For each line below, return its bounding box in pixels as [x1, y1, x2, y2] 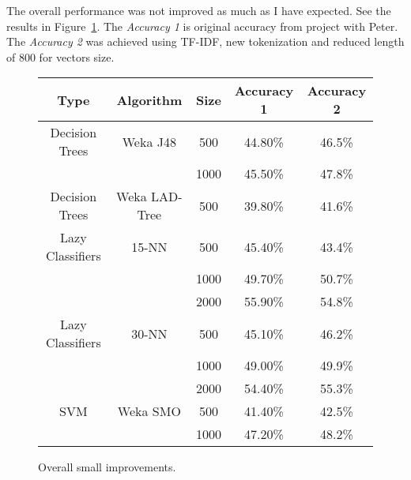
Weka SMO [117, 402, 181, 421]
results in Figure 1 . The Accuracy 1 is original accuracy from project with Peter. [6, 17, 398, 34]
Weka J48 [122, 132, 176, 151]
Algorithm [116, 90, 183, 109]
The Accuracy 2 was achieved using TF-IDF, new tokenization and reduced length [6, 33, 405, 50]
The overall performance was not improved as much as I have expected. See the [6, 2, 391, 18]
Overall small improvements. [38, 459, 176, 475]
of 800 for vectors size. [6, 48, 115, 65]
